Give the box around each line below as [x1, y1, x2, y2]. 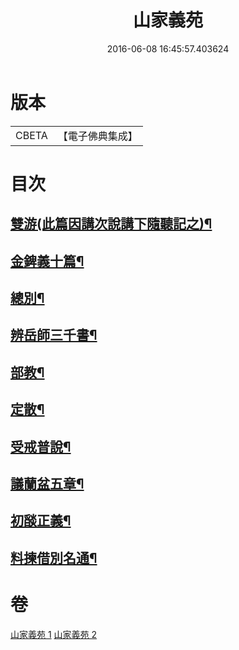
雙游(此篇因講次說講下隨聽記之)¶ [10, 216, 213, 233]
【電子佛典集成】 [57, 129, 138, 143]
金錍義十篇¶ [10, 252, 85, 270]
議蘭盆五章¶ [10, 476, 85, 492]
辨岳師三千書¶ [10, 327, 98, 344]
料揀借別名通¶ [10, 549, 98, 566]
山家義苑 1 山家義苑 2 [10, 628, 98, 640]
